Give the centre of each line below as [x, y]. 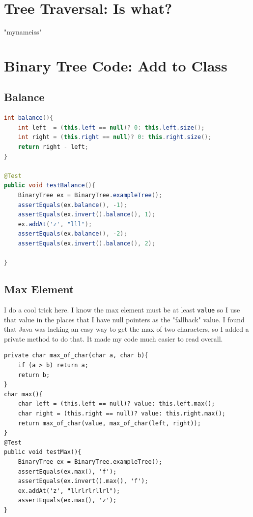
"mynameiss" [23, 32]
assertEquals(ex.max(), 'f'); [67, 471]
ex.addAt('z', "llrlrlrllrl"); [69, 491]
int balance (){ [29, 118]
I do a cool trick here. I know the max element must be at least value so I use [122, 310]
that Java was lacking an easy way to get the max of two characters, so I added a [126, 329]
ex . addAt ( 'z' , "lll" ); [55, 224]
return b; [34, 375]
